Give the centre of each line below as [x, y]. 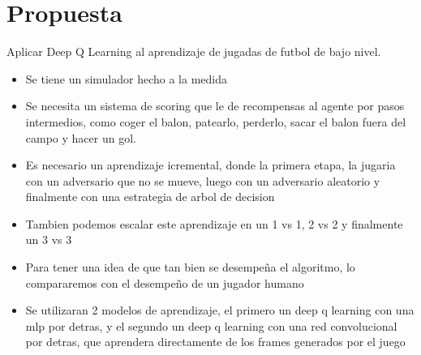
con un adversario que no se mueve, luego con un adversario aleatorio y [203, 180]
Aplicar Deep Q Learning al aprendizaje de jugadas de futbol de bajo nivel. [194, 51]
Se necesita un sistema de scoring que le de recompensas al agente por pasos [215, 106]
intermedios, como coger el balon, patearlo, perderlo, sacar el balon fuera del [216, 121]
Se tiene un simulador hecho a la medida [127, 78]
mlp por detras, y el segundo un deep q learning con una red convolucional [211, 325]
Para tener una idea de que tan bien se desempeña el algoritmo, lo [190, 267]
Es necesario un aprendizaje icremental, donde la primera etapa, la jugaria [210, 165]
